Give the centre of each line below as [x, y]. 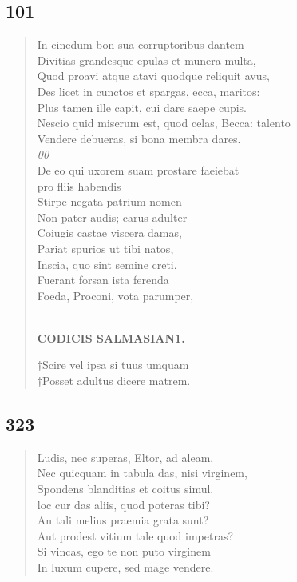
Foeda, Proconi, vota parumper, [115, 295]
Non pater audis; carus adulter [112, 217]
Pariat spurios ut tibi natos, [105, 248]
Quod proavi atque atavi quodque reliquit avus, [153, 76]
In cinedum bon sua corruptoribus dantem [141, 44]
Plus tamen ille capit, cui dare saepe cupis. [142, 107]
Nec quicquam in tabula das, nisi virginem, [142, 473]
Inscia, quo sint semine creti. [107, 264]
